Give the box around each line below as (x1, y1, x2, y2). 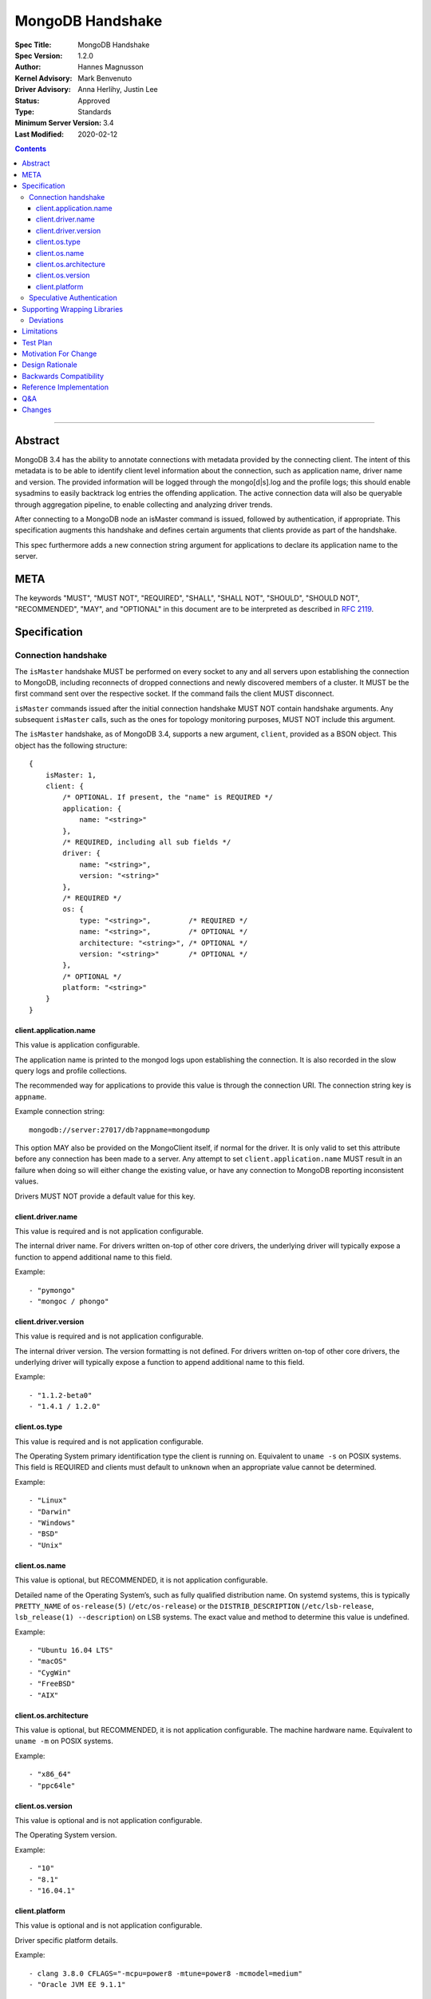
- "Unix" (29, 1540, 63, 1550)
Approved (77, 96, 111, 106)
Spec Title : (14, 40, 52, 50)
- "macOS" (29, 1657, 67, 1666)
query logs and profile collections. (14, 1066, 128, 1075)
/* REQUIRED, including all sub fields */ (62, 838, 231, 847)
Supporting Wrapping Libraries (22, 304, 124, 313)
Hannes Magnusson (77, 62, 144, 72)
